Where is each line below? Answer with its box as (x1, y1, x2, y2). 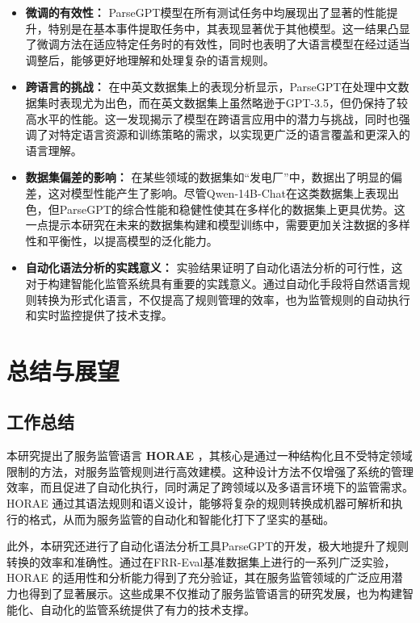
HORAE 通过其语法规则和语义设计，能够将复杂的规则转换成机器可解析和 (6, 495, 392, 512)
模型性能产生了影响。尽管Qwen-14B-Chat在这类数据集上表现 (70, 184, 388, 201)
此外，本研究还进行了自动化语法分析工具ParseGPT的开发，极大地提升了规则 (6, 537, 409, 554)
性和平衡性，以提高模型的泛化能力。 (25, 232, 218, 249)
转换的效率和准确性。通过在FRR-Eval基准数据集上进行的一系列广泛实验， (6, 553, 396, 570)
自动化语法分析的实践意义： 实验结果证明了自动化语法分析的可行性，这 (25, 259, 403, 276)
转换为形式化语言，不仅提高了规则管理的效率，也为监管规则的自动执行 (36, 291, 410, 307)
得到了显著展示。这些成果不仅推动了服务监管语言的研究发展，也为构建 (28, 585, 402, 602)
